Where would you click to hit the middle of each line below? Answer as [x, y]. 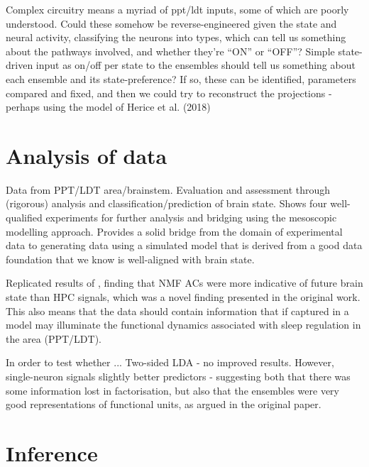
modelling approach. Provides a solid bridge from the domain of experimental [174, 231]
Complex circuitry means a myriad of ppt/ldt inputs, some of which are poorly [177, 9]
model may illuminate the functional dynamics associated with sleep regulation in [183, 325]
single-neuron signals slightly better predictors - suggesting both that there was [178, 376]
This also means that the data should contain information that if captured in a [177, 311]
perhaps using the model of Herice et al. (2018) [108, 107]
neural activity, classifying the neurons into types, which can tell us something [176, 37]
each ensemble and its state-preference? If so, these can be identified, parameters [181, 78]
